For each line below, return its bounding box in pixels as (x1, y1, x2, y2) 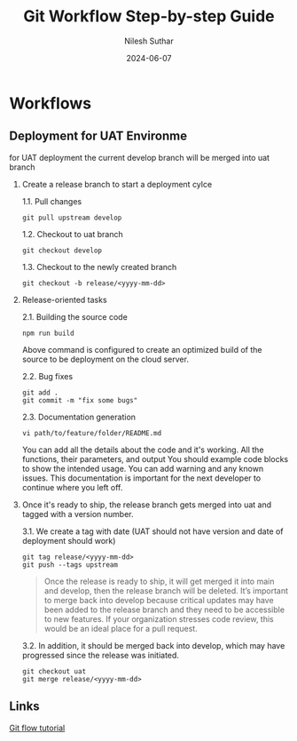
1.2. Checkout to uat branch (21, 228, 123, 239)
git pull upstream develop (21, 213, 122, 222)
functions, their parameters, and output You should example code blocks (21, 453, 289, 464)
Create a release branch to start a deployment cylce (21, 179, 213, 189)
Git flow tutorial (9, 722, 66, 733)
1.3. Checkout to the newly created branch (21, 261, 177, 272)
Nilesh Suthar (123, 36, 175, 46)
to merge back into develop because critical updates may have (43, 594, 274, 605)
